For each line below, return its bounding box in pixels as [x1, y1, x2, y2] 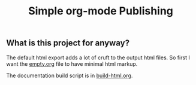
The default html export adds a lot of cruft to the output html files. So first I [6, 54, 191, 61]
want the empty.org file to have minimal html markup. [6, 60, 138, 67]
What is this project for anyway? [6, 38, 130, 48]
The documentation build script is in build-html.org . [6, 72, 133, 79]
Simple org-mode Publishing [28, 4, 174, 18]
